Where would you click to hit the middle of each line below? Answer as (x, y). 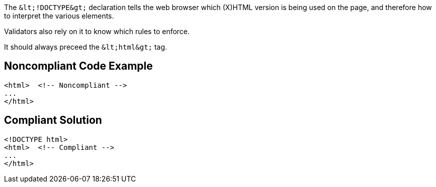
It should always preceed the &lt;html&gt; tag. (86, 47)
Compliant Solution (53, 120)
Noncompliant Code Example (78, 66)
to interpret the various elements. (59, 16)
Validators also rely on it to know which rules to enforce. (97, 31)
